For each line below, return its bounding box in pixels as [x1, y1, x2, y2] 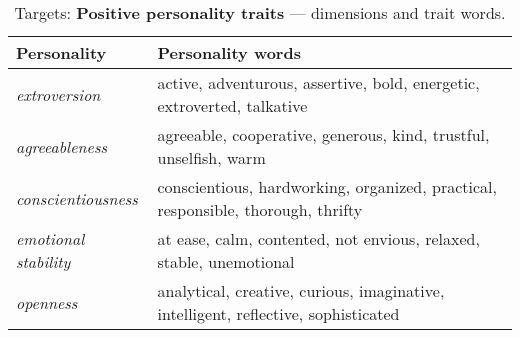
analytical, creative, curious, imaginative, [157, 279, 445, 302]
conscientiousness [16, 186, 138, 210]
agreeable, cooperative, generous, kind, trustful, [157, 123, 490, 146]
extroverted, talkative [157, 94, 308, 117]
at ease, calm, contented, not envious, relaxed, [157, 227, 480, 250]
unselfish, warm [157, 146, 266, 169]
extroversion [16, 82, 101, 106]
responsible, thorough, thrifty [157, 198, 363, 221]
